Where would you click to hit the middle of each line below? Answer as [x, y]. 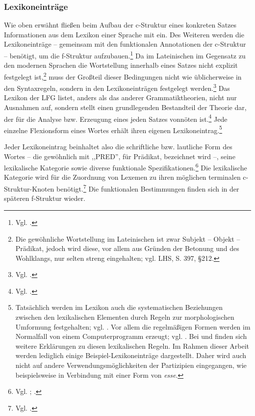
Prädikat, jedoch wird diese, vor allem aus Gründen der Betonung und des [127, 248]
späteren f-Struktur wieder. [45, 198]
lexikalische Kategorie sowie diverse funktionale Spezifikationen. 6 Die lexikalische [126, 167]
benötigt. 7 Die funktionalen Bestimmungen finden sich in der [148, 188]
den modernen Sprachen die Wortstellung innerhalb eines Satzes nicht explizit [121, 65]
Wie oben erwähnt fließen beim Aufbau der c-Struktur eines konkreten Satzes [120, 25]
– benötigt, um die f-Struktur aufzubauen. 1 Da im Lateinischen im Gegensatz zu [125, 55]
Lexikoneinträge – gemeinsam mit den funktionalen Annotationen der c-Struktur [125, 44]
